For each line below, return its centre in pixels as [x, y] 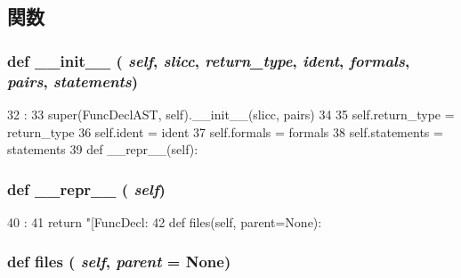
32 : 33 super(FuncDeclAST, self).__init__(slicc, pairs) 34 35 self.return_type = [231, 114]
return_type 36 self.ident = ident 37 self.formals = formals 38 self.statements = [225, 131]
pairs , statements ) [73, 81]
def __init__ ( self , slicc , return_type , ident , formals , [209, 60]
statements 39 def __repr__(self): [103, 149]
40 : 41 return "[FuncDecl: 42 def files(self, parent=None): [165, 221]
